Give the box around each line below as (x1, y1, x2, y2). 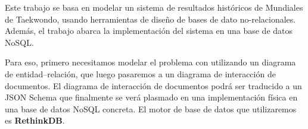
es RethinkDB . (5, 114, 65, 127)
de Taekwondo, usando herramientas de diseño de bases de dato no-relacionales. (5, 12, 296, 25)
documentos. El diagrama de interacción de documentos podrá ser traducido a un (5, 79, 302, 92)
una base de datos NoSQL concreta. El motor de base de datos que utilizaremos (5, 102, 297, 115)
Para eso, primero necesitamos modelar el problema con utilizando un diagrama (5, 56, 296, 68)
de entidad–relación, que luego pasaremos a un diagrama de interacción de (5, 67, 276, 80)
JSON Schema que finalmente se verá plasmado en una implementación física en (5, 91, 298, 103)
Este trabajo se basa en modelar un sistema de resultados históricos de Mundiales (5, 1, 303, 13)
